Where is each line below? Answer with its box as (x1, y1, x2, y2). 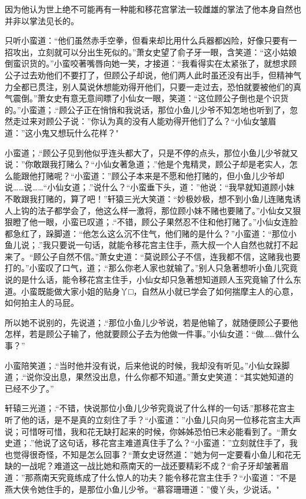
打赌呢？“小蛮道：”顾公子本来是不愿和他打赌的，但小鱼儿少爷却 (37, 169, 285, 181)
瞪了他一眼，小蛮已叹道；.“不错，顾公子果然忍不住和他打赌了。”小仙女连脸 (12, 216, 298, 228)
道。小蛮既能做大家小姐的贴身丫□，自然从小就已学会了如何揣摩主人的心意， (5, 285, 298, 297)
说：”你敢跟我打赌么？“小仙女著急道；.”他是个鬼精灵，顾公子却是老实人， (5, 158, 290, 170)
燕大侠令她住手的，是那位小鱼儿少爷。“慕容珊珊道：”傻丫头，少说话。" (5, 483, 280, 495)
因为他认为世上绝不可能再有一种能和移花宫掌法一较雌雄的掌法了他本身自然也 (5, 3, 301, 15)
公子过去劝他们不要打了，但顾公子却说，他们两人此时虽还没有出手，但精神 (5, 68, 293, 81)
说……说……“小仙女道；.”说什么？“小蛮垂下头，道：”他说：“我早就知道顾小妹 (5, 181, 295, 193)
